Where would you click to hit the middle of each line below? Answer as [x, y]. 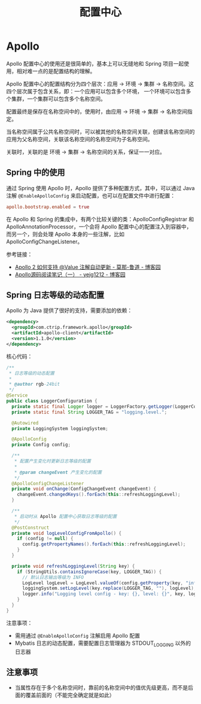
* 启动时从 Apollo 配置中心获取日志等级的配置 [66, 516]
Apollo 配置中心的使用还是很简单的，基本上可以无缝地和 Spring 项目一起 [95, 63]
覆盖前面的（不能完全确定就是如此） [70, 695]
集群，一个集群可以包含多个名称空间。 [58, 99]
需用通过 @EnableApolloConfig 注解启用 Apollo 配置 [77, 635]
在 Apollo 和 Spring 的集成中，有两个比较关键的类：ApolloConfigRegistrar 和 [100, 219]
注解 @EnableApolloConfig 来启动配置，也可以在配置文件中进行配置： [91, 196]
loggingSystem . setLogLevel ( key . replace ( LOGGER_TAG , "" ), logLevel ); [109, 589]
